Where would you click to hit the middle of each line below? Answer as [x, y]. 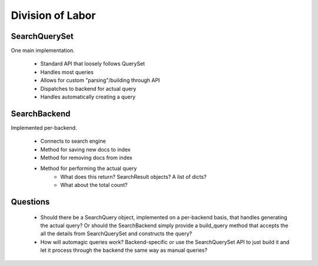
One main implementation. [43, 51]
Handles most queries [67, 72]
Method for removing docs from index [86, 158]
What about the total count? [94, 185]
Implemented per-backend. [44, 127]
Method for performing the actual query [89, 169]
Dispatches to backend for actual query [88, 88]
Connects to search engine [73, 141]
